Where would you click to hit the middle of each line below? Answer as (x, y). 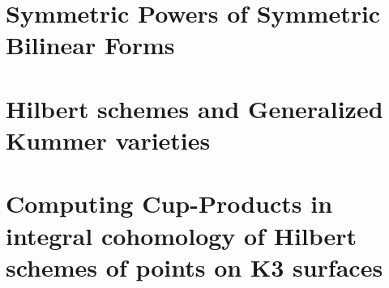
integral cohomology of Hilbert (182, 235)
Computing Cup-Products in (169, 203)
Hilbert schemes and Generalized (194, 108)
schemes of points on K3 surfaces (194, 267)
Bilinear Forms (90, 45)
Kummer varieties (108, 140)
